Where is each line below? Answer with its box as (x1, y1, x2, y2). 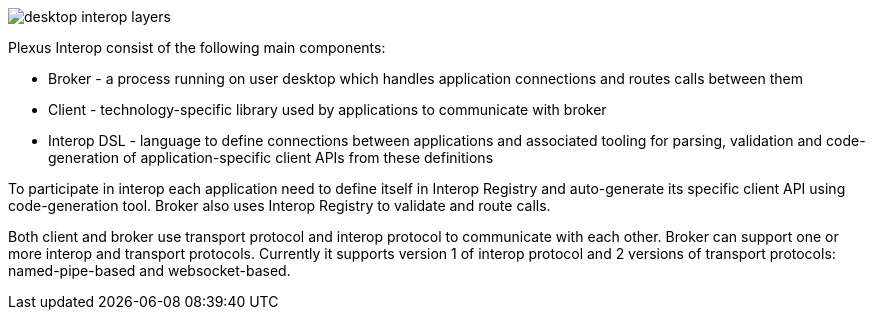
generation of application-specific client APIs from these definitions (48, 149, 494, 166)
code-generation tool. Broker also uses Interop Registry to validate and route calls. (8, 197, 551, 214)
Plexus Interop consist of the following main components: (8, 39, 386, 56)
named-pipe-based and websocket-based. (8, 262, 291, 279)
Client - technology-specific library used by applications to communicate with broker (48, 101, 607, 118)
